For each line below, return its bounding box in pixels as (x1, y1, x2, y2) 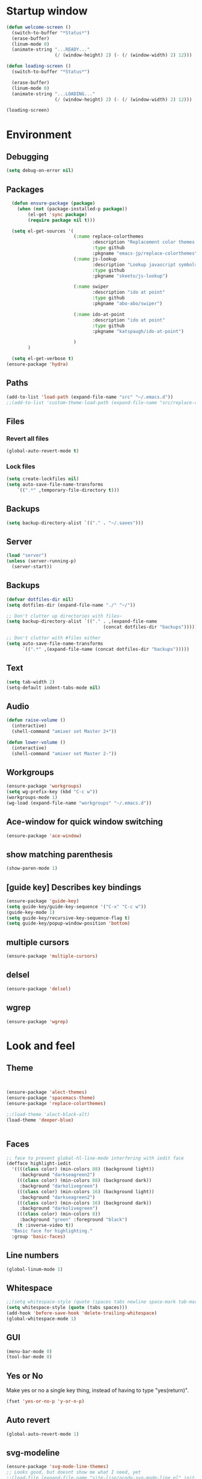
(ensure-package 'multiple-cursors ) (6, 953, 98, 960)
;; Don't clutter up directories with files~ (6, 613, 122, 619)
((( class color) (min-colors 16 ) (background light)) (17, 1188, 155, 1195)
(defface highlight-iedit (6, 1161, 71, 1167)
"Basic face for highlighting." (11, 1227, 93, 1234)
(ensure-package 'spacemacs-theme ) (6, 1095, 96, 1101)
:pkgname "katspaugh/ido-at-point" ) (92, 328, 185, 334)
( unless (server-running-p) (6, 558, 77, 565)
